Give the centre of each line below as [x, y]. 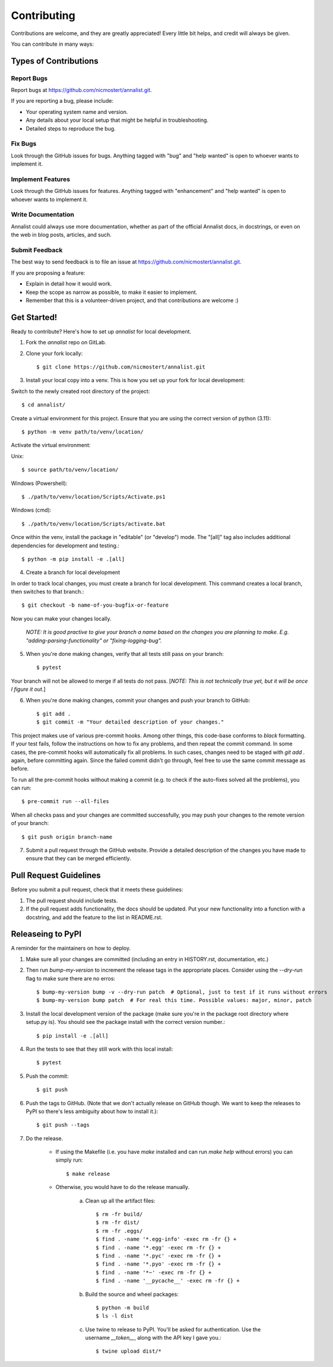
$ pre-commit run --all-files [66, 802]
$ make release [88, 1173]
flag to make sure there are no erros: [71, 978]
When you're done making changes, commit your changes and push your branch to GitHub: [138, 700]
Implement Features [41, 179]
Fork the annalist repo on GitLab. [66, 342]
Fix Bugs [24, 144]
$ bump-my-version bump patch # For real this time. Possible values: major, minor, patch [174, 1000]
